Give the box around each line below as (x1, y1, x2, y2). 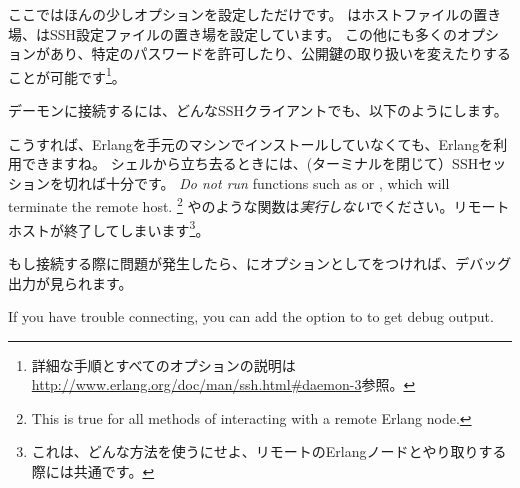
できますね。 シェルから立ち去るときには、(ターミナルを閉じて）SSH (21, 153, 479, 174)
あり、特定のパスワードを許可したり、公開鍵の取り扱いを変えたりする (49, 43, 511, 64)
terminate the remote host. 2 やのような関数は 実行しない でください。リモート (8, 193, 510, 217)
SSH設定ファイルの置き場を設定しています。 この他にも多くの (49, 23, 457, 44)
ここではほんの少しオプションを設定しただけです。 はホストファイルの (8, 4, 474, 24)
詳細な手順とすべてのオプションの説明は (31, 354, 296, 375)
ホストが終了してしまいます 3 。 (8, 216, 210, 240)
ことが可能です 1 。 (8, 63, 126, 87)
